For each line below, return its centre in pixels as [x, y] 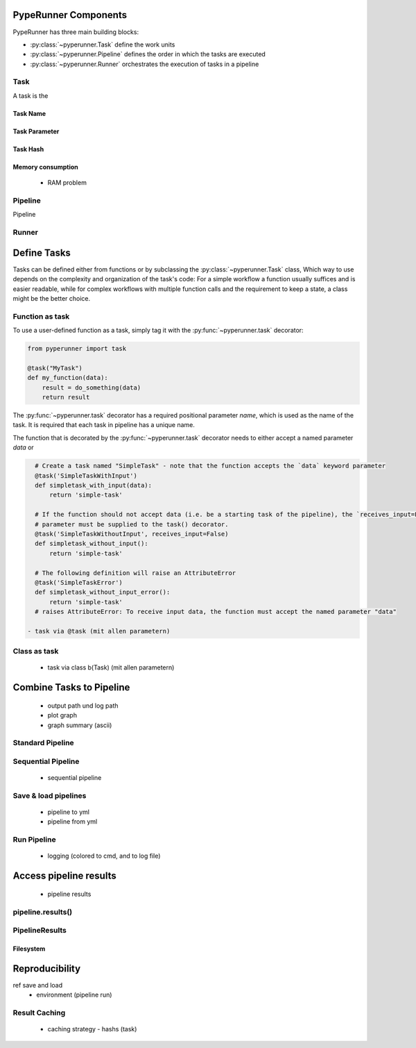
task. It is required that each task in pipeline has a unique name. [104, 425]
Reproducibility [47, 968]
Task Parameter [36, 131]
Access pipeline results [65, 876]
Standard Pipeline [43, 743]
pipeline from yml [72, 822]
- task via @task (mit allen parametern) [99, 631]
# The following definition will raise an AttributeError [136, 573]
